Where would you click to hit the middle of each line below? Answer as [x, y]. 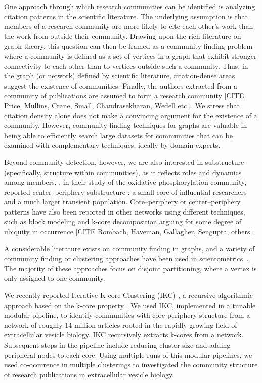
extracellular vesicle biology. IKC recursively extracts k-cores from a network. [124, 335]
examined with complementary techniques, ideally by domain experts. [112, 145]
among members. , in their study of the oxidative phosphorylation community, [125, 182]
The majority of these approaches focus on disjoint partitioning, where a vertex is [130, 268]
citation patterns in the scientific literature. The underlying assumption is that [126, 16]
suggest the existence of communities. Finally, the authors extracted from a [121, 85]
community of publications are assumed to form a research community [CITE [124, 95]
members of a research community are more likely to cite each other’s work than [129, 26]
